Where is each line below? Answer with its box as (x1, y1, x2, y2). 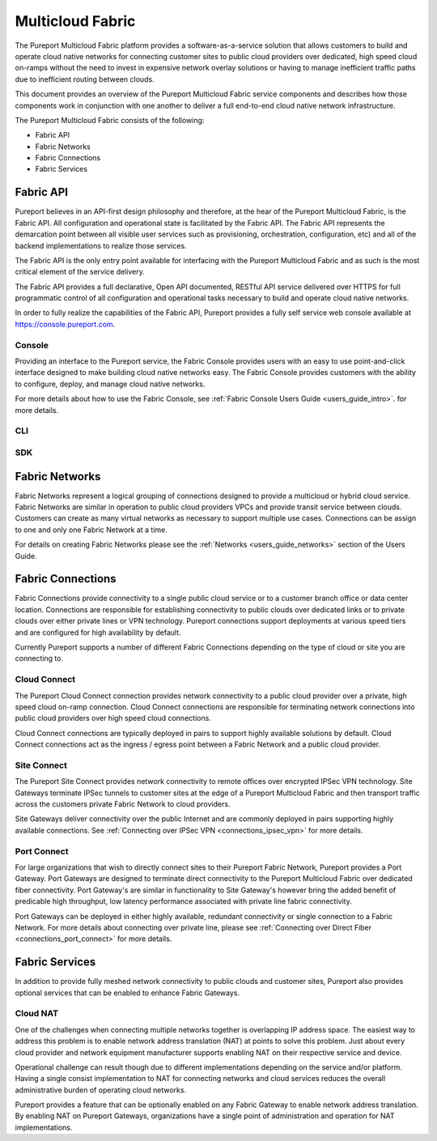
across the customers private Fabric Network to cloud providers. (15, 799, 231, 809)
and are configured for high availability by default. (15, 628, 181, 637)
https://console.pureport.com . (15, 319, 116, 329)
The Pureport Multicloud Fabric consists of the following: (15, 115, 205, 125)
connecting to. (15, 654, 64, 663)
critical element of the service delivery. (15, 267, 145, 277)
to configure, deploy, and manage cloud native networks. (15, 379, 206, 389)
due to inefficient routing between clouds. (15, 74, 155, 84)
